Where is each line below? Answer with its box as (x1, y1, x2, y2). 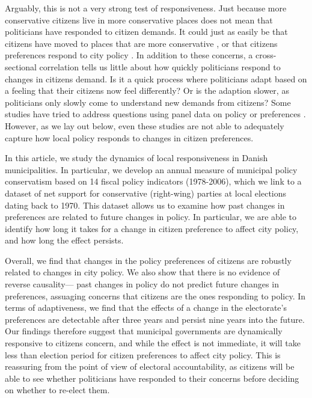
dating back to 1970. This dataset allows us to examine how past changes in (5, 198, 285, 211)
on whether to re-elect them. (5, 384, 110, 396)
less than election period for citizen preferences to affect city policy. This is (5, 348, 281, 361)
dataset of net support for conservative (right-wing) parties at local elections (5, 186, 287, 199)
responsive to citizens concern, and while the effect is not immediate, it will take (5, 337, 301, 349)
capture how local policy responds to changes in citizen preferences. (5, 131, 254, 144)
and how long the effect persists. (5, 234, 124, 246)
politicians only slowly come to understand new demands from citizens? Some (5, 96, 291, 108)
